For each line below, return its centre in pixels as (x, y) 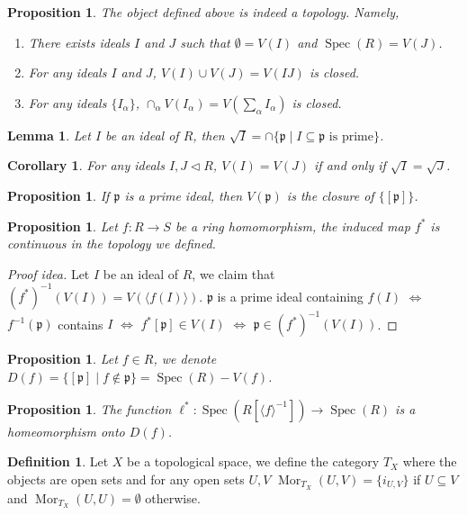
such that (205, 42)
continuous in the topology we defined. (112, 244)
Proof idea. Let (49, 273)
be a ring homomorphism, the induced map (292, 226)
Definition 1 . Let (58, 461)
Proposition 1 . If (58, 195)
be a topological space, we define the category (253, 461)
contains (81, 324)
